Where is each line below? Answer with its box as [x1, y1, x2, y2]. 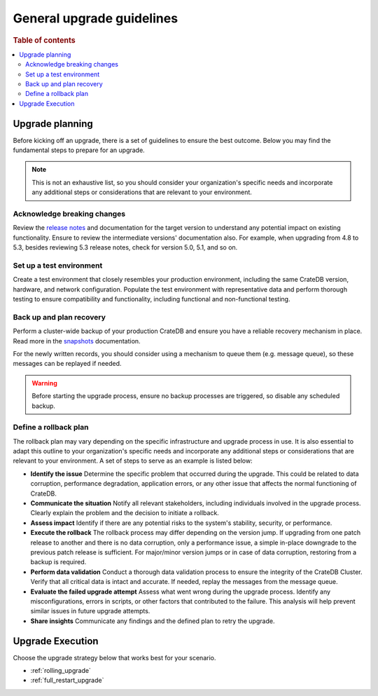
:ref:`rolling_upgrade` [30, 667, 91, 675]
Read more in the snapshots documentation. [13, 336, 141, 345]
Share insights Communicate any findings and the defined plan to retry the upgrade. [30, 617, 275, 625]
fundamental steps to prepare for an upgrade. [13, 146, 145, 154]
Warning [31, 378, 57, 387]
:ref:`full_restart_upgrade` [30, 676, 104, 685]
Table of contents [13, 35, 76, 45]
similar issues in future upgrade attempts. [30, 607, 150, 615]
